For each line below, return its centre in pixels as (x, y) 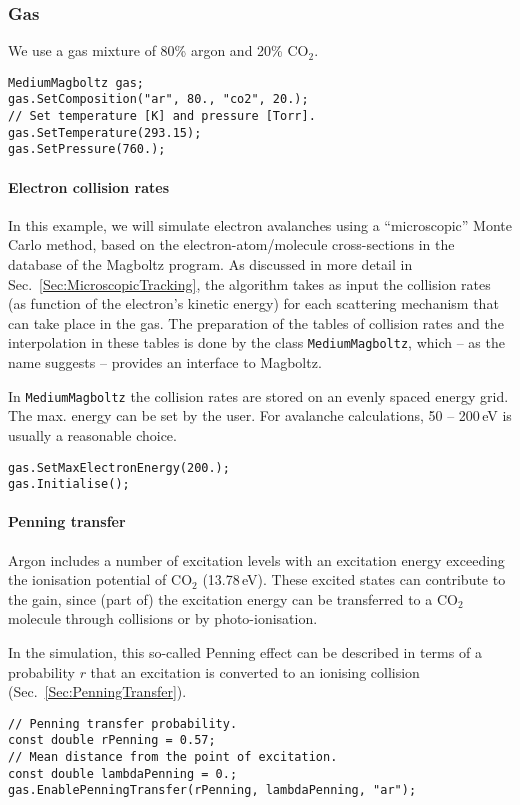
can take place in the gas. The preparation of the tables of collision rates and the (256, 322)
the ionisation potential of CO (100, 579)
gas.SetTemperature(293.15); (105, 132)
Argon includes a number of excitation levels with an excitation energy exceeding (256, 559)
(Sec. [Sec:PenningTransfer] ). (97, 691)
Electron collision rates (89, 186)
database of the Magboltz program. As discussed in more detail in (210, 264)
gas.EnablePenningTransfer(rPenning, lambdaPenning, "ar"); (212, 790)
